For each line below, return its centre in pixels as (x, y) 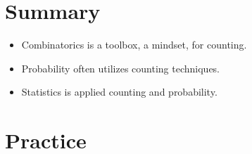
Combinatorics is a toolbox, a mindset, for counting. (134, 45)
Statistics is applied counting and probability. (119, 92)
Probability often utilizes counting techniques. (120, 68)
